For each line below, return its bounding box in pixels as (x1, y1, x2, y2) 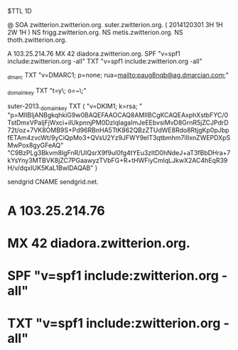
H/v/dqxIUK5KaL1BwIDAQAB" (7, 164, 94, 172)
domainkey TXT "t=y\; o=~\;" (7, 86, 87, 96)
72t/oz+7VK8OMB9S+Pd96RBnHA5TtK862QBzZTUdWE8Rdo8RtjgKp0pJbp (7, 126, 229, 134)
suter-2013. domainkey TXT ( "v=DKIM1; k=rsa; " (7, 102, 143, 112)
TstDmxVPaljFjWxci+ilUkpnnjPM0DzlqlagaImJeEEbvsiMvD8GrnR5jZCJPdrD (7, 118, 229, 127)
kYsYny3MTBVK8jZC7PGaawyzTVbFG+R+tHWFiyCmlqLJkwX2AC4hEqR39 (7, 157, 228, 165)
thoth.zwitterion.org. (7, 36, 67, 44)
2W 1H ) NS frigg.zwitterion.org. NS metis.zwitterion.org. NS (7, 28, 183, 36)
